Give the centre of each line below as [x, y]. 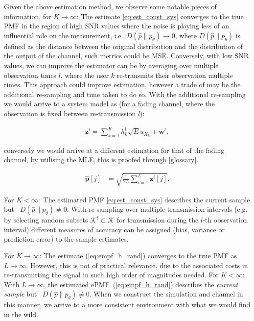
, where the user [85, 75]
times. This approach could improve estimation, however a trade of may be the [122, 85]
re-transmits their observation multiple [175, 75]
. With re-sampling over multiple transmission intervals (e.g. [157, 209]
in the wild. [21, 314]
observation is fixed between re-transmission [70, 113]
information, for [28, 16]
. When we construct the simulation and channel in [166, 294]
